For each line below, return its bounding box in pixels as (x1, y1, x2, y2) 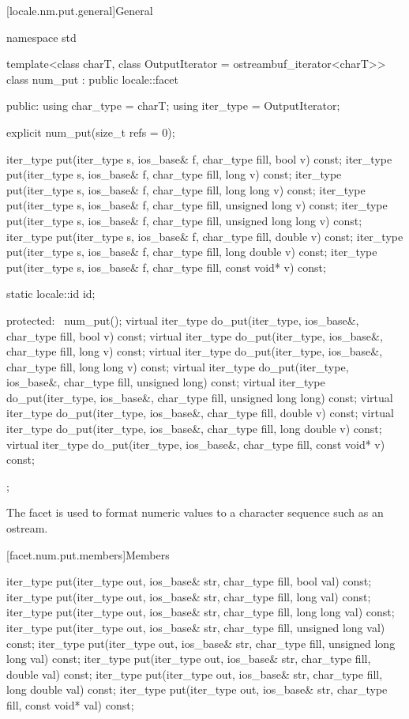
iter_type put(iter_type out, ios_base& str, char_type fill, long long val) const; (6, 604, 395, 620)
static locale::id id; (6, 285, 96, 302)
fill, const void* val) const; (6, 696, 134, 713)
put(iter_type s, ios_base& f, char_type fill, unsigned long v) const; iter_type (6, 197, 388, 213)
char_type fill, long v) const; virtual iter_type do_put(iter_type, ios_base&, (6, 343, 383, 359)
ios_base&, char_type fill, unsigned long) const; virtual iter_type (6, 374, 325, 390)
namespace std (6, 28, 77, 45)
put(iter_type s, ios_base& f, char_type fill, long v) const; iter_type (6, 166, 342, 183)
